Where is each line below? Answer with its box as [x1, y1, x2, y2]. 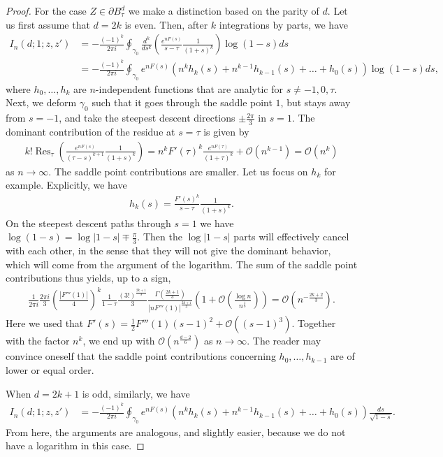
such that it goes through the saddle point [92, 95, 273, 110]
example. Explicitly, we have [6, 177, 127, 192]
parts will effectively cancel [233, 229, 349, 244]
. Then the [137, 229, 182, 244]
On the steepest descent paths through [6, 215, 171, 230]
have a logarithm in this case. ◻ [6, 438, 145, 453]
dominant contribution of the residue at [6, 124, 175, 139]
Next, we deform [6, 95, 77, 110]
